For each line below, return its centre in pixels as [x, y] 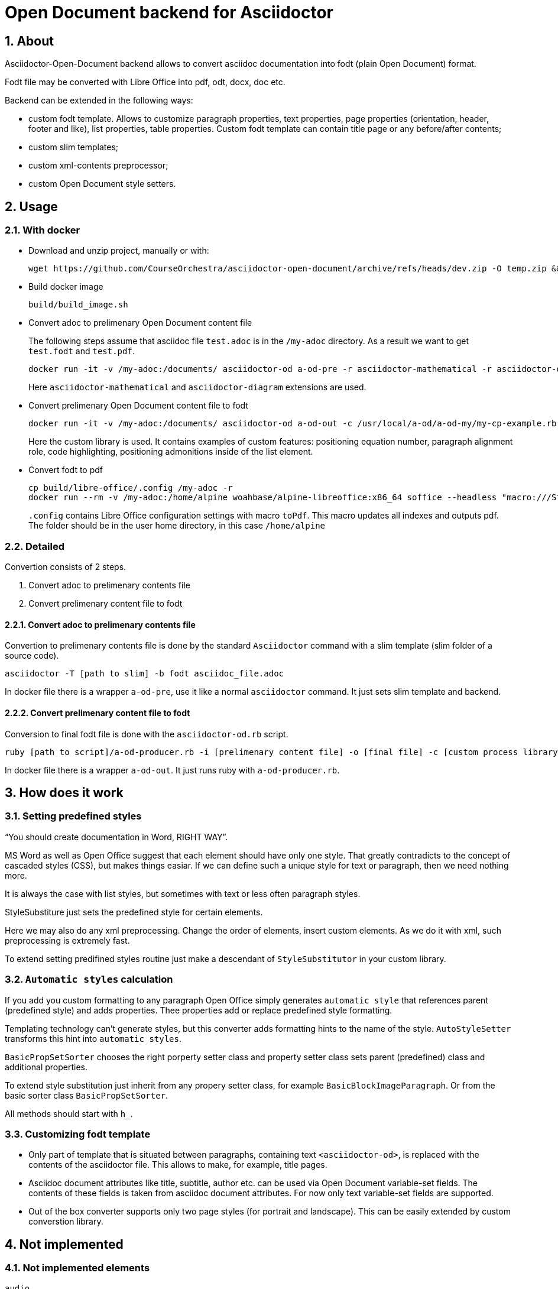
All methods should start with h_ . [69, 1113]
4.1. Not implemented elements [77, 1268]
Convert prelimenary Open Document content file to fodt [138, 406]
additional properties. [46, 1067]
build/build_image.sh [78, 305]
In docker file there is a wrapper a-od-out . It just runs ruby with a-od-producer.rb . [172, 770]
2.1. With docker [43, 230]
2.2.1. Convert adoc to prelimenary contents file [100, 624]
